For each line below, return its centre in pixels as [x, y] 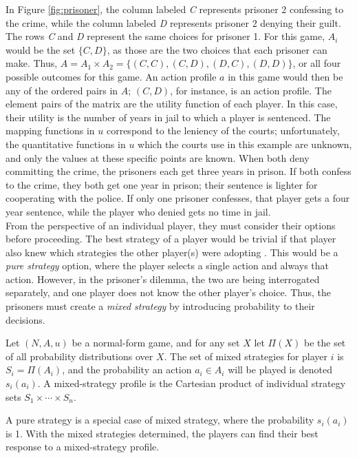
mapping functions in [50, 131]
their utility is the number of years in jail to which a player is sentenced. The [168, 117]
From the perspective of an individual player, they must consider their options [171, 225]
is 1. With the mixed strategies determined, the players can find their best [162, 433]
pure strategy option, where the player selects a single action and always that [167, 266]
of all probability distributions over [79, 356]
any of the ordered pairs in [62, 90]
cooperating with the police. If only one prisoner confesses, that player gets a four [178, 198]
